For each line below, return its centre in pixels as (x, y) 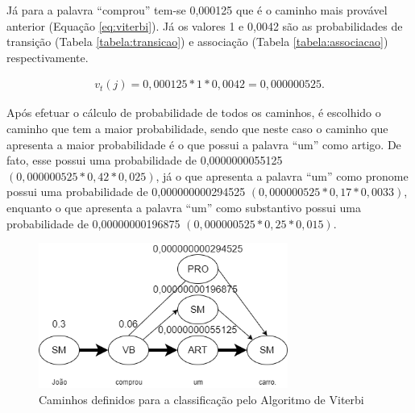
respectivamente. (48, 57)
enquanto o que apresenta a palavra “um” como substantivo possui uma (184, 207)
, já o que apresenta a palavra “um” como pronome (282, 175)
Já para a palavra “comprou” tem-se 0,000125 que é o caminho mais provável (197, 10)
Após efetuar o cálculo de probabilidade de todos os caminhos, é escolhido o (194, 113)
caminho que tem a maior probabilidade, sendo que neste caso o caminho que (197, 128)
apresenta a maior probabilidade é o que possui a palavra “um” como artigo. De (204, 144)
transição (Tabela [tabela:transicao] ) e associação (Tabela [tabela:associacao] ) (197, 42)
